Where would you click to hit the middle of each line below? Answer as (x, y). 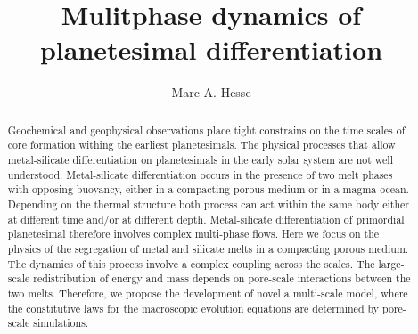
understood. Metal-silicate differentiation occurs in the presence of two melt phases (200, 174)
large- (391, 263)
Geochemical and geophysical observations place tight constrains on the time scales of (206, 130)
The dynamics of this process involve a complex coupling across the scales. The (191, 263)
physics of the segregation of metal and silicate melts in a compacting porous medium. (208, 248)
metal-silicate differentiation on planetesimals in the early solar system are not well (200, 160)
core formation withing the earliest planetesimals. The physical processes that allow (201, 145)
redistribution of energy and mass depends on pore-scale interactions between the (222, 278)
